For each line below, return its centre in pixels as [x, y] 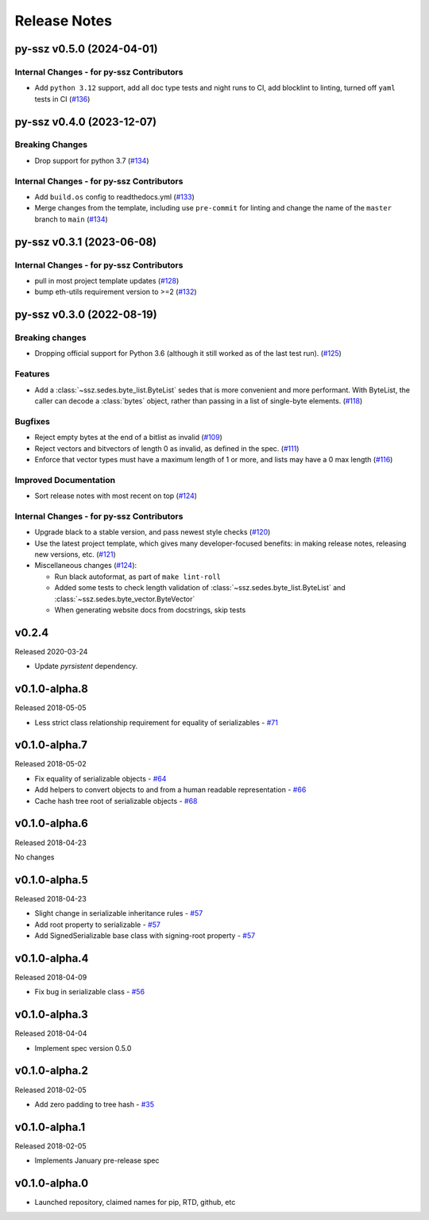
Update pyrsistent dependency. [86, 666]
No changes [35, 857]
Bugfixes [33, 421]
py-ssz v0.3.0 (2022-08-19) [86, 315]
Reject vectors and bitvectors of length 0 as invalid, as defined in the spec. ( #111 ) [167, 448]
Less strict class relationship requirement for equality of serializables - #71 [156, 722]
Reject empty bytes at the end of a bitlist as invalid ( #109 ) [128, 438]
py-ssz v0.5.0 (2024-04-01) [86, 49]
